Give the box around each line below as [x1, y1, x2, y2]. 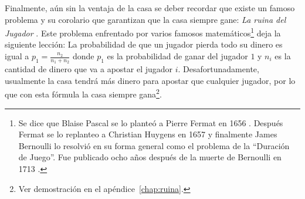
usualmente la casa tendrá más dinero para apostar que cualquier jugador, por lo [5, 74, 296, 86]
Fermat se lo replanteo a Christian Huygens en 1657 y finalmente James [18, 128, 277, 140]
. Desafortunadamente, [178, 63, 259, 75]
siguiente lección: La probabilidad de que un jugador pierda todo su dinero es [5, 38, 283, 50]
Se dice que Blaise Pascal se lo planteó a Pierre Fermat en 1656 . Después [18, 116, 283, 129]
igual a [5, 50, 29, 62]
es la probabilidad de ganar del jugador [107, 50, 248, 62]
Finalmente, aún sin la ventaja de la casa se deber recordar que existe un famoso [5, 2, 295, 14]
